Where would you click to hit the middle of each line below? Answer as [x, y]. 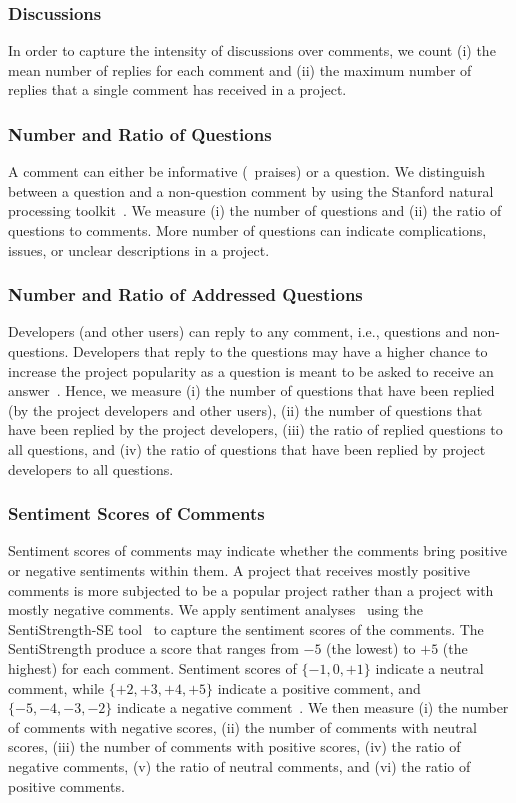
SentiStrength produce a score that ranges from [153, 648]
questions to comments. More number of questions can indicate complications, [247, 230]
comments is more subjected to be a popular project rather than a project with [251, 589]
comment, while [56, 687]
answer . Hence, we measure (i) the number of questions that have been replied [251, 390]
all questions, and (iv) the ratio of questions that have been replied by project [247, 448]
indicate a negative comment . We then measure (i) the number [312, 707]
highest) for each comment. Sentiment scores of [152, 667]
